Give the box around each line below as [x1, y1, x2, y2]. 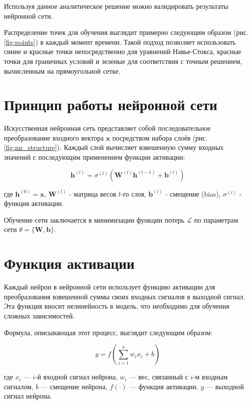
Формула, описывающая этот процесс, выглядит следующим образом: [4, 327, 213, 337]
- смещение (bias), [165, 188, 221, 199]
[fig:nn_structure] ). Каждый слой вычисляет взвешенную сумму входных [4, 142, 224, 152]
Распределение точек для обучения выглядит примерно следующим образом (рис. [4, 27, 249, 37]
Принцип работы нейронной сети [4, 94, 218, 115]
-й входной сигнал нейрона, [35, 372, 118, 382]
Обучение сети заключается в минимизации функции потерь [4, 214, 185, 225]
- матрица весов [69, 188, 116, 199]
